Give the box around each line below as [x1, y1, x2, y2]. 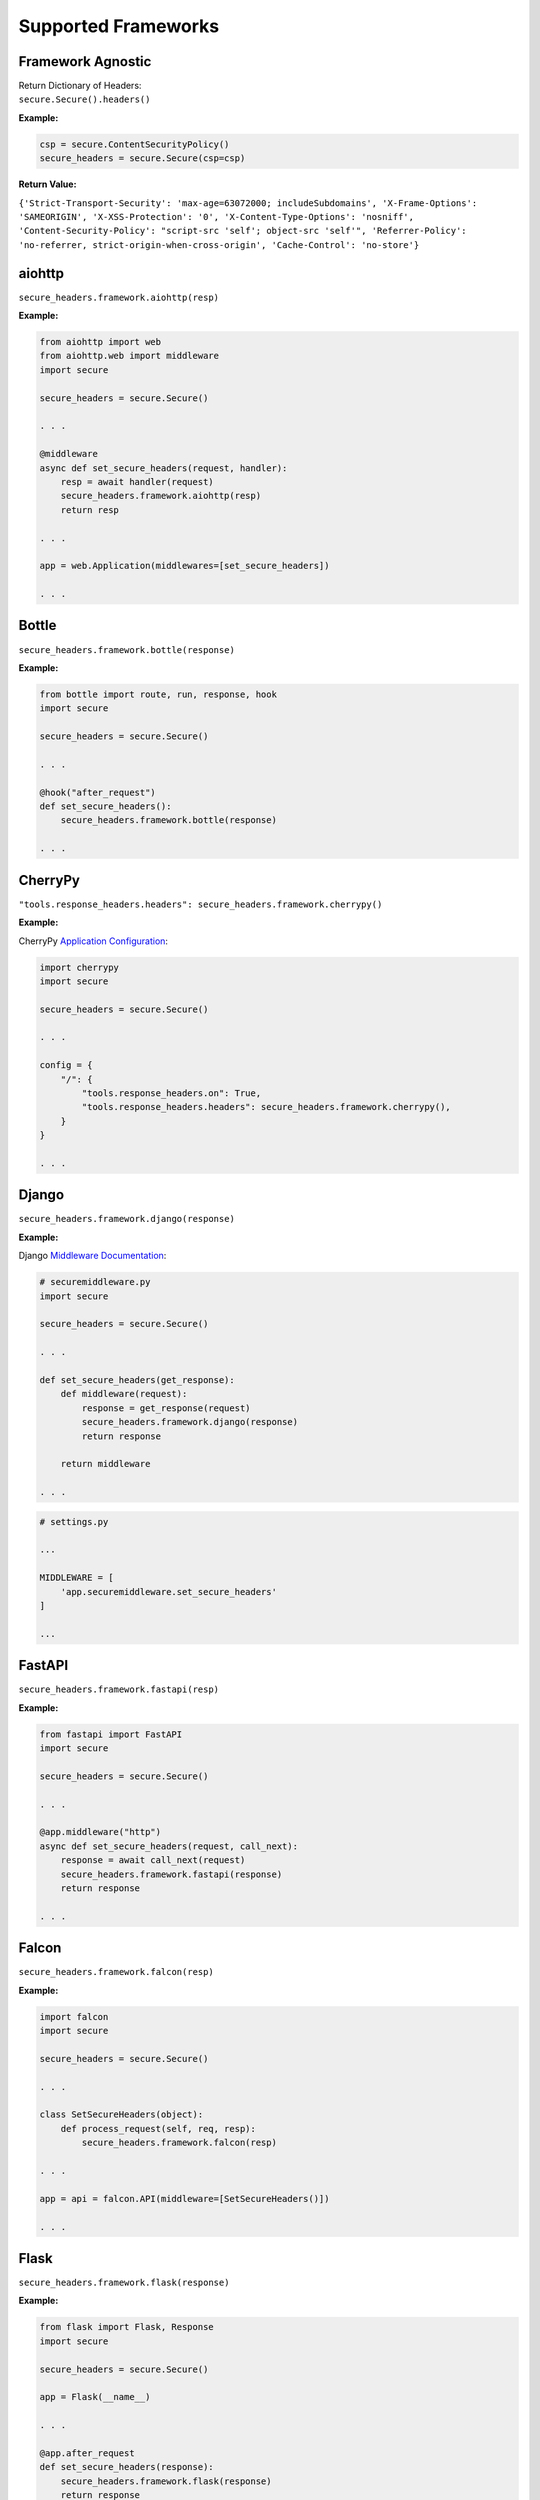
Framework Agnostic [18, 53, 152, 70]
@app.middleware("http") [39, 1826, 162, 1838]
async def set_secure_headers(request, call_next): [39, 1840, 299, 1852]
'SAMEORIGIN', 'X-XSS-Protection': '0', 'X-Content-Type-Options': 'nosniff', [18, 211, 415, 222]
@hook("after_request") [39, 786, 157, 798]
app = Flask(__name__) [39, 2391, 151, 2403]
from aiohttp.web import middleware [39, 350, 220, 362]
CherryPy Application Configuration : [18, 935, 169, 947]
